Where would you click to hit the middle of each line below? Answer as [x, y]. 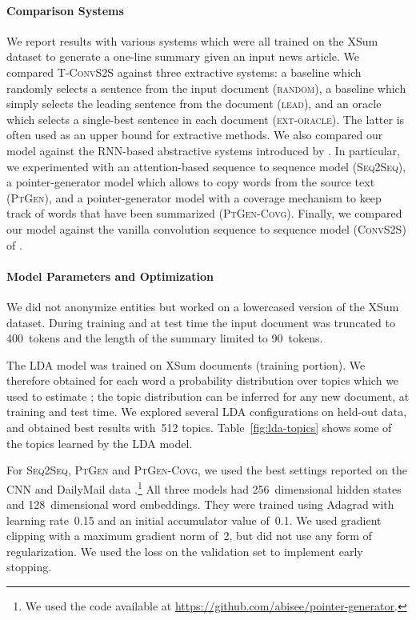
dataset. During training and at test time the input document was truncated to [201, 322]
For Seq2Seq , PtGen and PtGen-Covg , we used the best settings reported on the [207, 470]
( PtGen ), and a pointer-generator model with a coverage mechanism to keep [194, 197]
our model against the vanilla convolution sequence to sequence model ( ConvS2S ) [206, 228]
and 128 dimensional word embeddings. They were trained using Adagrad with [200, 504]
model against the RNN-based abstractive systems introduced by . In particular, [203, 150]
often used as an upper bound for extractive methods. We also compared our [195, 135]
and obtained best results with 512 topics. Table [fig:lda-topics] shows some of [199, 428]
